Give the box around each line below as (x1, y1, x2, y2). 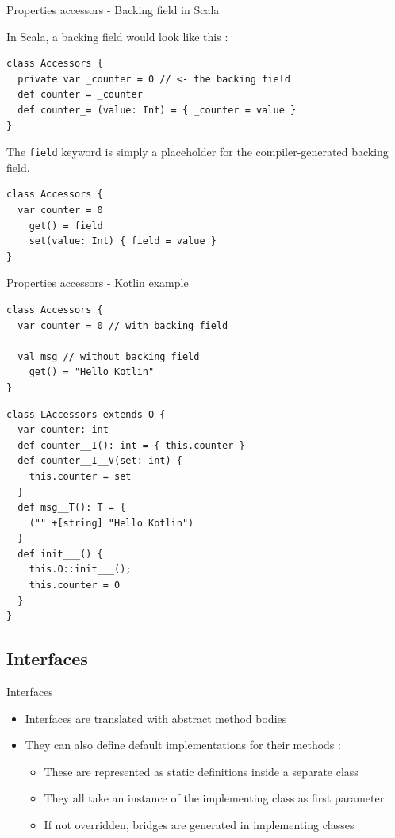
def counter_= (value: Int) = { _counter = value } (17, 104, 297, 116)
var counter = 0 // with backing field (17, 320, 228, 331)
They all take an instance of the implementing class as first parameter (44, 790, 385, 806)
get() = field (29, 220, 103, 232)
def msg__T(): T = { (17, 502, 126, 514)
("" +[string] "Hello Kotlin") (29, 517, 194, 529)
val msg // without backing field (17, 350, 200, 362)
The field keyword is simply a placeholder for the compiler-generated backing (6, 143, 389, 160)
